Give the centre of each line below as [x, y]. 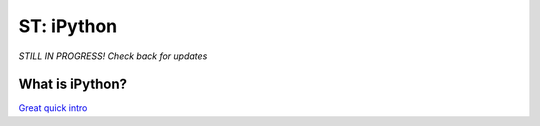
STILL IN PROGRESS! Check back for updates [113, 56]
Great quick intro [53, 108]
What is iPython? [72, 84]
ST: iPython [68, 26]
